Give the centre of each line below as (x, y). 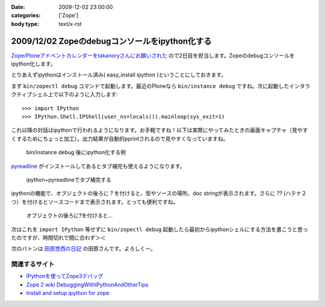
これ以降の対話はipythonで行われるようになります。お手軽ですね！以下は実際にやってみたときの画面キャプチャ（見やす (159, 130)
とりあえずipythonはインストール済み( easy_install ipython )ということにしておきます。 (119, 75)
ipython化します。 (33, 64)
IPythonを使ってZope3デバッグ (65, 276)
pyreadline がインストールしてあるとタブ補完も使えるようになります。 (98, 166)
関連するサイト (33, 264)
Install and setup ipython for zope (68, 293)
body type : (25, 23)
